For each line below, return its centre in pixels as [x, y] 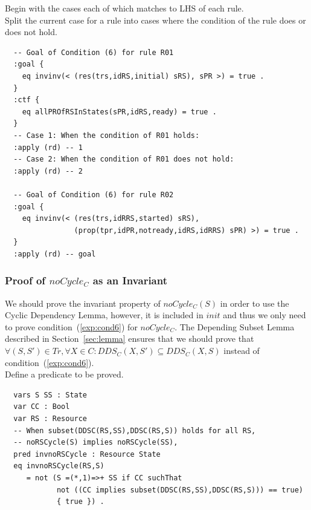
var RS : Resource [50, 419]
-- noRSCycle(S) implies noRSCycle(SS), [96, 443]
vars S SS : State [50, 395]
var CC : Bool [42, 407]
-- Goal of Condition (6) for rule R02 [94, 195]
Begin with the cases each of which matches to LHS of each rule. [124, 8]
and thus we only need [265, 315]
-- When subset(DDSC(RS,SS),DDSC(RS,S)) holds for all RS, [135, 430]
